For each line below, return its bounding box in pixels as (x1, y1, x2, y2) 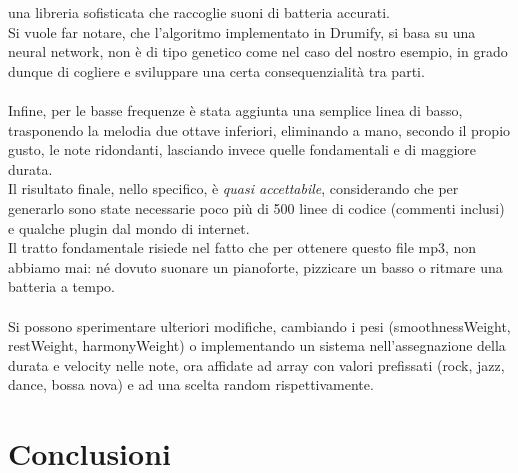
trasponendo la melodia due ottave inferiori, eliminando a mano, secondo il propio (8, 119, 511, 140)
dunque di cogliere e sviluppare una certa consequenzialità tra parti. (8, 60, 425, 81)
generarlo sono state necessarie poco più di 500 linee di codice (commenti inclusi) (8, 197, 505, 218)
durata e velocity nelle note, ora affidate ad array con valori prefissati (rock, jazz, (8, 354, 505, 375)
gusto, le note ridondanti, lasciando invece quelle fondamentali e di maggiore (8, 139, 477, 160)
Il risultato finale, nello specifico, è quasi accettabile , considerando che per (8, 178, 459, 199)
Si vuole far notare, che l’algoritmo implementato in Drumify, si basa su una (8, 21, 476, 42)
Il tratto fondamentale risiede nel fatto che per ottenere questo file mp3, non (8, 237, 477, 258)
